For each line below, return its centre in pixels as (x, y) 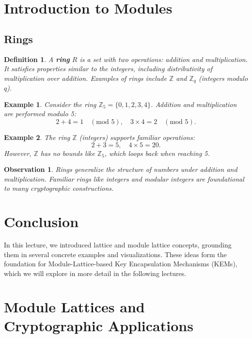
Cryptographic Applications (99, 325)
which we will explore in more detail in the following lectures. (95, 273)
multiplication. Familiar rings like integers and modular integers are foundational (124, 178)
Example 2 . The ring (37, 137)
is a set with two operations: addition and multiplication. (164, 59)
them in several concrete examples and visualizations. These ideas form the (115, 254)
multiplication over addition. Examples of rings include (85, 78)
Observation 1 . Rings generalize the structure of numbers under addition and (121, 169)
